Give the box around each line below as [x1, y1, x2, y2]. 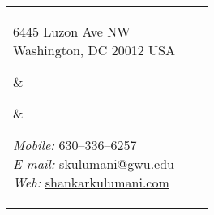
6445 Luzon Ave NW [13, 22, 131, 41]
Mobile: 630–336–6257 [13, 135, 137, 154]
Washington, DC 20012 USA [13, 41, 175, 59]
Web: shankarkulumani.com [13, 173, 169, 191]
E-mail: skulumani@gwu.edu [13, 154, 174, 173]
